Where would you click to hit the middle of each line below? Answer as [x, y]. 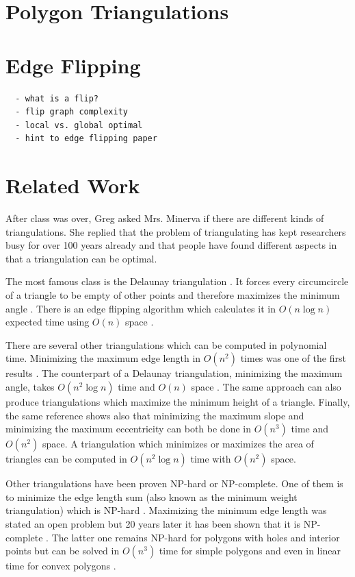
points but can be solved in [63, 551]
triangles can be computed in [66, 459]
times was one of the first [293, 358]
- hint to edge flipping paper [86, 139]
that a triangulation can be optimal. [81, 258]
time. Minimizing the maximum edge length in [103, 358]
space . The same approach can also [266, 386]
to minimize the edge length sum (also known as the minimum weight [152, 496]
